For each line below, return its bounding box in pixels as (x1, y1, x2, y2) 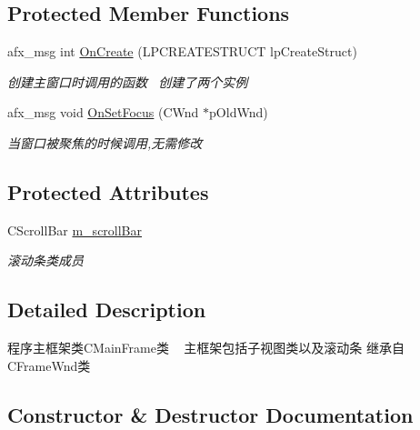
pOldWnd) (209, 103, 268, 122)
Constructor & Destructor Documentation (7, 400, 414, 428)
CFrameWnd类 (7, 355, 91, 375)
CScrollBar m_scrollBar (7, 220, 143, 239)
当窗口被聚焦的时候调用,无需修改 (7, 133, 203, 152)
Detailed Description (7, 295, 206, 324)
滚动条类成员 (7, 251, 84, 270)
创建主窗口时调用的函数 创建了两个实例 (7, 72, 248, 91)
